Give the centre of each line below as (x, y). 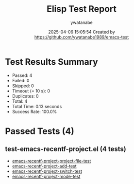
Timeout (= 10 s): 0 (31, 91)
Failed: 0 (21, 80)
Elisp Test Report (82, 9)
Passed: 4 (22, 75)
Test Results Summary (51, 62)
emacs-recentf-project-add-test (44, 166)
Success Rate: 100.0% (34, 111)
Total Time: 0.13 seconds (37, 106)
